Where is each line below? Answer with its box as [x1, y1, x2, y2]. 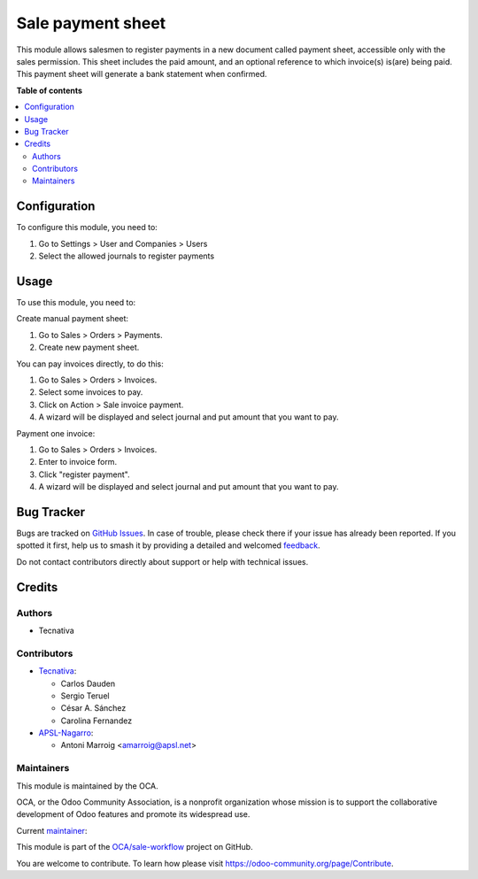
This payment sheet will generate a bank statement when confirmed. [16, 69, 267, 80]
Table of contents [16, 85, 83, 96]
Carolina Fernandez [60, 715, 133, 726]
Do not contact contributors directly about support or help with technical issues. [16, 556, 309, 567]
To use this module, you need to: [16, 297, 136, 308]
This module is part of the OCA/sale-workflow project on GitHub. [16, 842, 253, 852]
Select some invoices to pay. [38, 387, 143, 397]
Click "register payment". [38, 469, 130, 480]
